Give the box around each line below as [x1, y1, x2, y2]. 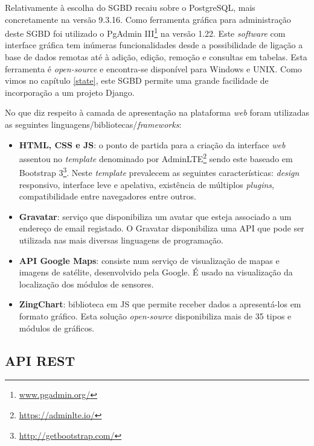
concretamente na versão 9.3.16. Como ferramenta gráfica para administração [5, 13, 291, 25]
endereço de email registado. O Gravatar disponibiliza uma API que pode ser [19, 222, 304, 234]
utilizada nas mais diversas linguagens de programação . [19, 234, 223, 247]
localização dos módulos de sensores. [19, 277, 154, 290]
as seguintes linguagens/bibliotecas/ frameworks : [5, 118, 182, 130]
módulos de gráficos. [19, 321, 95, 334]
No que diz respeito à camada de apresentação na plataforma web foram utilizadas [5, 106, 310, 119]
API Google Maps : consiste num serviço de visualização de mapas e [19, 254, 280, 266]
